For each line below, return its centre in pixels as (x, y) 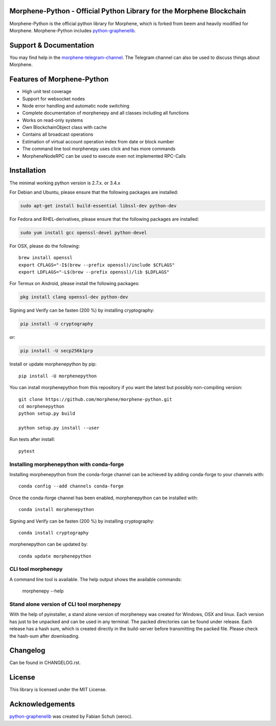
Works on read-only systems (53, 120)
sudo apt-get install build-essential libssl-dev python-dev (98, 206)
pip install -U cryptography (57, 324)
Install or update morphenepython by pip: (53, 364)
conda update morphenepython (55, 556)
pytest (27, 451)
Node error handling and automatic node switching (76, 105)
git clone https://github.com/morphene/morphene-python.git (95, 399)
